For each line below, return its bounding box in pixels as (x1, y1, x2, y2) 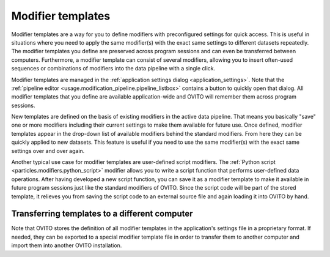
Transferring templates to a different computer (11, 209, 193, 219)
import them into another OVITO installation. (11, 242, 122, 249)
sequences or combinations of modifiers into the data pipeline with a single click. (11, 65, 216, 72)
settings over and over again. (11, 147, 85, 154)
